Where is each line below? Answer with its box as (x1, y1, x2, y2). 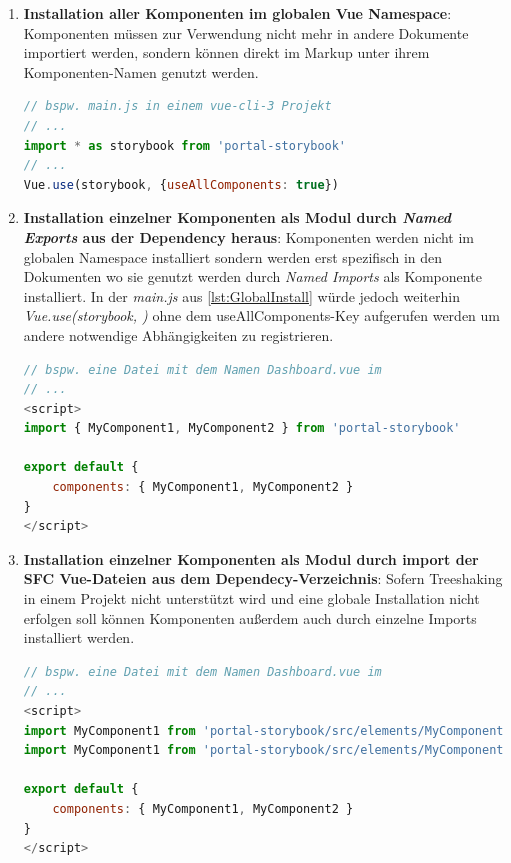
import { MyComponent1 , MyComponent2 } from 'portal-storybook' (23, 421, 461, 436)
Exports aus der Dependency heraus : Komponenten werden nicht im (23, 226, 475, 247)
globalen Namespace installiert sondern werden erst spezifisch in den (23, 246, 443, 267)
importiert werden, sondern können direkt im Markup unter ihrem (23, 42, 430, 63)
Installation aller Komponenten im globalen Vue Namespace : (23, 3, 452, 23)
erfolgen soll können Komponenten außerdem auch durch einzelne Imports (23, 607, 477, 628)
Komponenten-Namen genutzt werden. (23, 61, 259, 82)
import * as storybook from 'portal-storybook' (23, 138, 347, 153)
